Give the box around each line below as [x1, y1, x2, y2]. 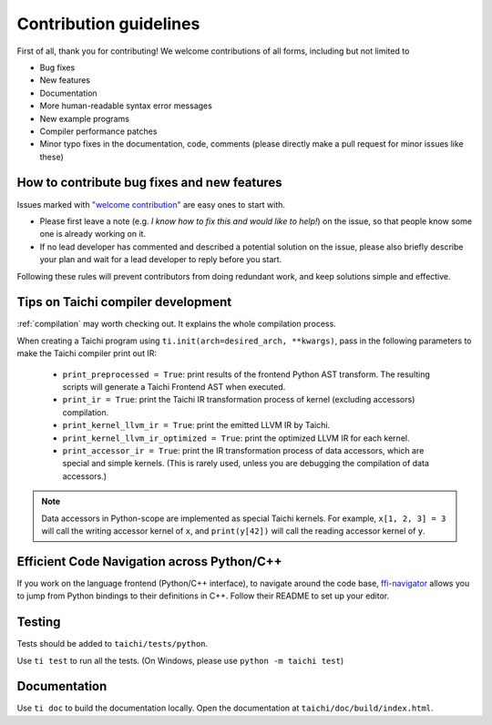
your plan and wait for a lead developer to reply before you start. [39, 254, 282, 265]
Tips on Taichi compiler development [16, 294, 232, 310]
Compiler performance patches [39, 126, 158, 137]
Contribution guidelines [16, 14, 200, 34]
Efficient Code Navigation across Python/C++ [16, 554, 282, 569]
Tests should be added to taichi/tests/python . [16, 638, 209, 649]
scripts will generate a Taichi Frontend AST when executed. [62, 382, 286, 392]
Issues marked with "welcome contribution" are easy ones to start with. [16, 199, 286, 209]
